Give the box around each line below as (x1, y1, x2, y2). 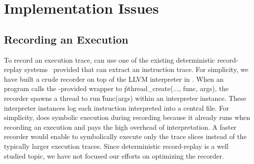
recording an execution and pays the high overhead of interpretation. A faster (4, 121, 236, 132)
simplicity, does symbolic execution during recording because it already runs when (4, 112, 251, 122)
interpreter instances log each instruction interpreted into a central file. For (4, 102, 230, 113)
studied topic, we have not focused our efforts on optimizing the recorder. (4, 150, 224, 161)
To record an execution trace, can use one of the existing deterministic (4, 54, 215, 65)
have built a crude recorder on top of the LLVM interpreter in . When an (4, 73, 224, 84)
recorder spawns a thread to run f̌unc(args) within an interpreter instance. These (4, 93, 247, 103)
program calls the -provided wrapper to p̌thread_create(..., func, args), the (4, 83, 229, 94)
